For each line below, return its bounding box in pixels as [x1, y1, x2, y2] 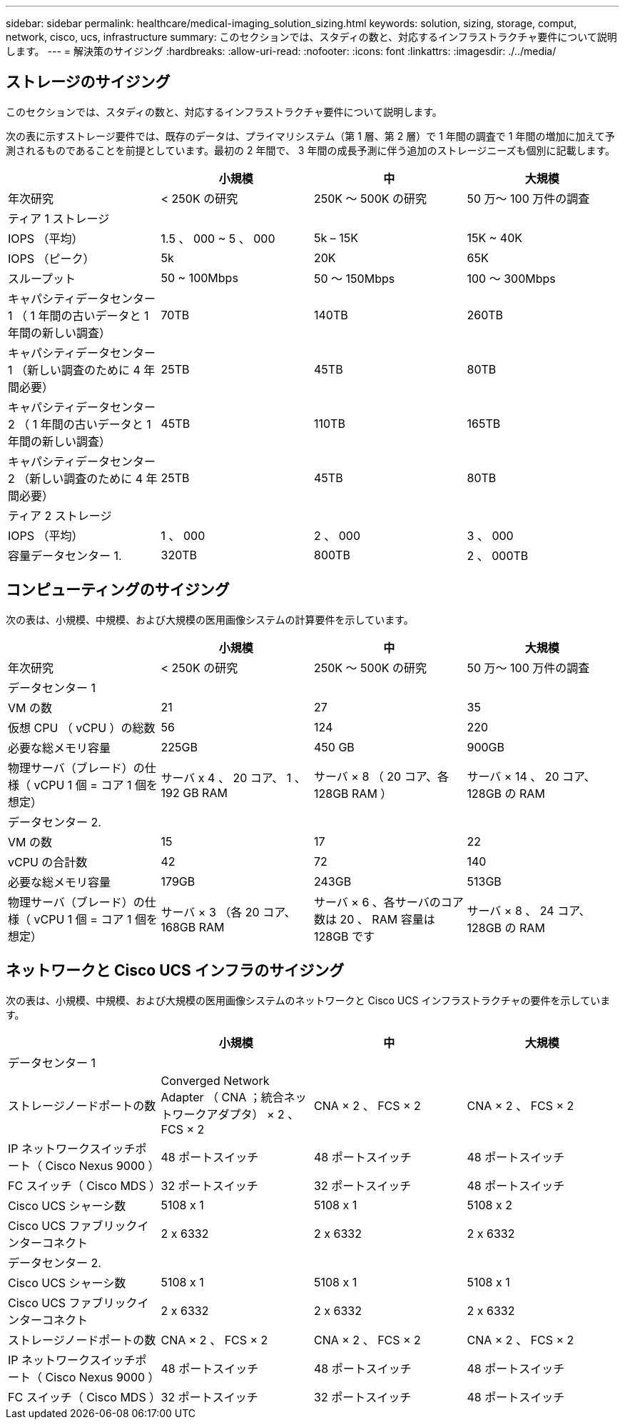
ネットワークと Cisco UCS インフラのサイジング [6, 961, 345, 980]
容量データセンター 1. [8, 548, 122, 563]
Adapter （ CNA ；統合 [161, 1089, 284, 1104]
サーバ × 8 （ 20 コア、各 [314, 769, 449, 784]
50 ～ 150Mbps [314, 271, 395, 286]
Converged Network [161, 1073, 270, 1088]
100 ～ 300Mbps [467, 271, 556, 286]
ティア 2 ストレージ [8, 508, 112, 523]
